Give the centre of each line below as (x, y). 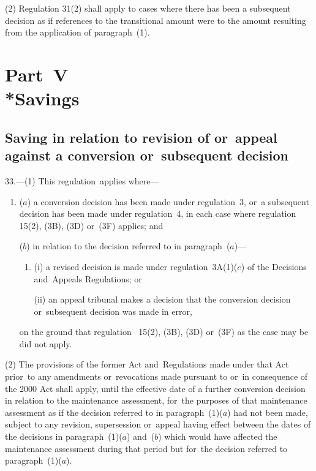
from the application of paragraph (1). (77, 32)
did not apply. (46, 343)
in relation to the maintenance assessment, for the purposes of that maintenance (156, 400)
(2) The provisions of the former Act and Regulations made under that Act (147, 364)
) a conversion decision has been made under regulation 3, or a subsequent (168, 201)
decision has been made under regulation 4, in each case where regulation (158, 213)
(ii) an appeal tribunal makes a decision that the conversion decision (162, 299)
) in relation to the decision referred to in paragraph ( (128, 246)
